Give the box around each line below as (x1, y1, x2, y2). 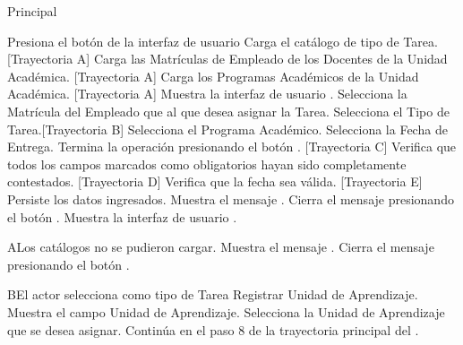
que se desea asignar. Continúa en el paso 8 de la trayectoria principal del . (7, 320, 419, 339)
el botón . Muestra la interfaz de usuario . (7, 207, 237, 226)
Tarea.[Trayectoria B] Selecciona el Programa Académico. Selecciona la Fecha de (7, 119, 448, 138)
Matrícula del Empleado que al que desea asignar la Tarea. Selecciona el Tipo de (7, 101, 450, 120)
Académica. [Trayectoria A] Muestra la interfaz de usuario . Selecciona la (7, 84, 407, 103)
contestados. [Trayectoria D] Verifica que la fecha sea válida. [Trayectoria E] (7, 172, 423, 191)
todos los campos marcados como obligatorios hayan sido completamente (7, 154, 407, 173)
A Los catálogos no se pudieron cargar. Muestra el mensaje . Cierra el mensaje (7, 237, 434, 256)
